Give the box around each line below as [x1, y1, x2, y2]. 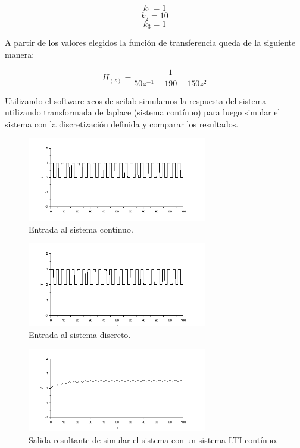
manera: [5, 48, 35, 60]
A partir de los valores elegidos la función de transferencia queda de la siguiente [5, 36, 296, 49]
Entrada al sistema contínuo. [29, 223, 133, 235]
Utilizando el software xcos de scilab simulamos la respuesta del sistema [5, 94, 267, 106]
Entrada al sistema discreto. [29, 328, 131, 340]
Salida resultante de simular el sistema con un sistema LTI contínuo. [29, 433, 279, 446]
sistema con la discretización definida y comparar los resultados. [5, 117, 239, 130]
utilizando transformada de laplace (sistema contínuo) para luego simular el [5, 106, 280, 118]
